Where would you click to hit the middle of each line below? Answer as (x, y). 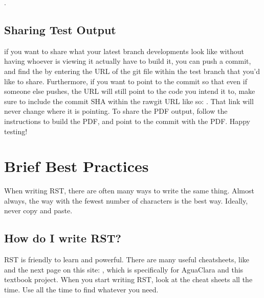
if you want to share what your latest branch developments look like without (124, 51)
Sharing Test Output (60, 29)
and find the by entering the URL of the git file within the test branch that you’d (132, 71)
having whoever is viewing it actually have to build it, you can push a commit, (128, 61)
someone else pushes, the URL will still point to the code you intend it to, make (130, 91)
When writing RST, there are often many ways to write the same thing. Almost (129, 191)
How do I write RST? (63, 238)
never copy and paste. (38, 210)
